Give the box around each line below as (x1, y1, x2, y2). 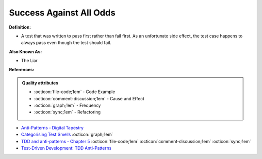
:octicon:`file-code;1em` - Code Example (34, 89, 115, 95)
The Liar (21, 58, 38, 64)
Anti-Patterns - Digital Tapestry (21, 125, 84, 130)
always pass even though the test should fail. (21, 40, 112, 46)
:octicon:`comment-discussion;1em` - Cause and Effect (34, 95, 145, 101)
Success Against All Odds (9, 7, 116, 18)
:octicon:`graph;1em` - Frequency (34, 102, 101, 109)
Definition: (9, 24, 31, 30)
